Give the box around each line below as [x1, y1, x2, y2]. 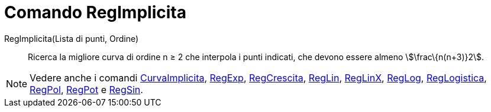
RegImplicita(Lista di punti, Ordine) [4, 33, 139, 44]
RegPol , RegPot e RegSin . [30, 83, 143, 95]
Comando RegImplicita [4, 2, 186, 22]
